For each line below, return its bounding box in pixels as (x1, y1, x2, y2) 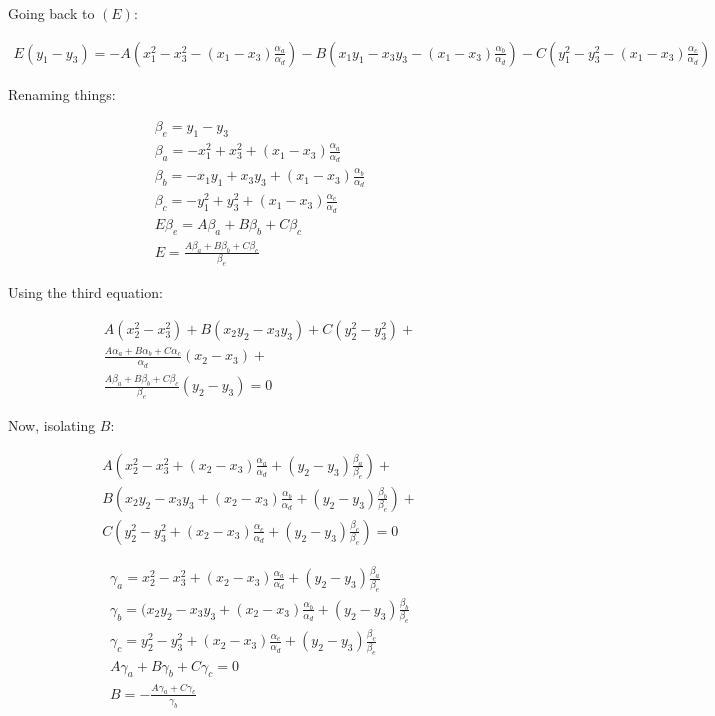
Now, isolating (8, 415, 96, 436)
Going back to (8, 3, 95, 23)
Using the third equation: (8, 282, 163, 303)
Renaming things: (8, 83, 116, 104)
